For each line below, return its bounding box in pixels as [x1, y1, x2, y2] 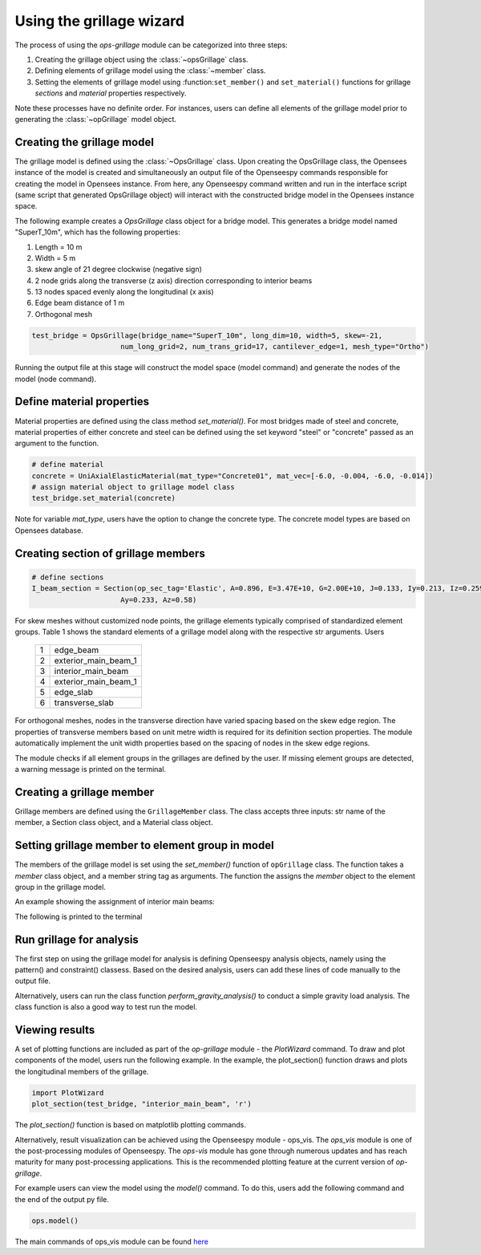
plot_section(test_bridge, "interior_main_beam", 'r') [31, 1099, 252, 1109]
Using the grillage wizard [14, 12, 184, 30]
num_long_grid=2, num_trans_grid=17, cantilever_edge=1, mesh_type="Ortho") [120, 342, 429, 351]
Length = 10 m [34, 242, 83, 252]
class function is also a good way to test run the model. [14, 1002, 198, 1012]
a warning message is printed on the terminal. [14, 764, 167, 774]
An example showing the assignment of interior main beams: [14, 897, 216, 907]
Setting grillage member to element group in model [14, 839, 274, 852]
